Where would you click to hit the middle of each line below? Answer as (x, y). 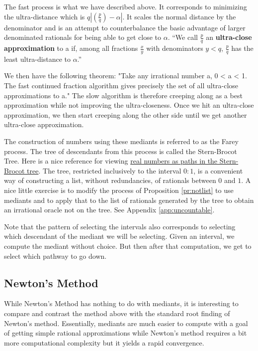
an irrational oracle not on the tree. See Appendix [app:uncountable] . (109, 210)
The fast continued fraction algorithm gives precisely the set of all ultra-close (121, 86)
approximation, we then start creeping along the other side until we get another (126, 114)
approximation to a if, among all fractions (71, 48)
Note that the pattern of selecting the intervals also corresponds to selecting (120, 226)
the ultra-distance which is (44, 16)
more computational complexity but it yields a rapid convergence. (104, 342)
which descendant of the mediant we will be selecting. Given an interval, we (119, 236)
